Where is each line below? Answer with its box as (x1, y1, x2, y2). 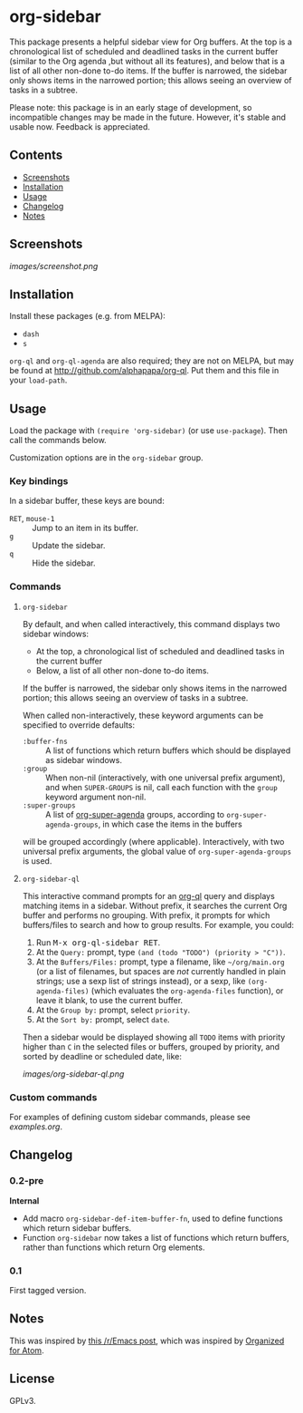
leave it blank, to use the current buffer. (35, 994, 184, 1005)
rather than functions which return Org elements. (22, 1242, 205, 1253)
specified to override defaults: (22, 719, 136, 731)
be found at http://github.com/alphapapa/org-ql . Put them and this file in (9, 365, 279, 376)
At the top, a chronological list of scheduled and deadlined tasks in (35, 645, 285, 656)
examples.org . (9, 1121, 63, 1132)
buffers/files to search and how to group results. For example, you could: (22, 919, 295, 930)
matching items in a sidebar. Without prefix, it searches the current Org (22, 900, 288, 911)
